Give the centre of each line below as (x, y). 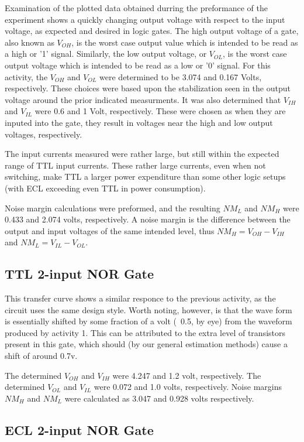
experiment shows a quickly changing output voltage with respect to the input (145, 19)
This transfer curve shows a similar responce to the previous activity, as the (140, 298)
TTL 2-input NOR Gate (80, 274)
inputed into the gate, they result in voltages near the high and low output (139, 122)
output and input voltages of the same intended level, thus (110, 230)
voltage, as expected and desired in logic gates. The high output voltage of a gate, (152, 31)
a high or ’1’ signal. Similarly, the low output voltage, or (106, 54)
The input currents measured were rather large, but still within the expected (142, 154)
